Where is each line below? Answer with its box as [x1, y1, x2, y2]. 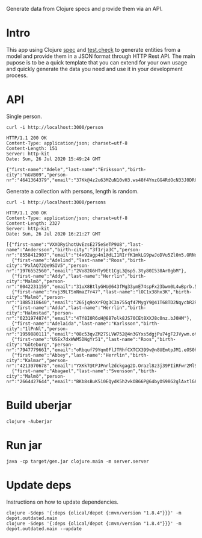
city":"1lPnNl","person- [6, 325, 69, 332]
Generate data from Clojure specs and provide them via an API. [6, 5, 163, 12]
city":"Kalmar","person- [6, 357, 69, 363]
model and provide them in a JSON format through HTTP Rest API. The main [6, 52, 195, 60]
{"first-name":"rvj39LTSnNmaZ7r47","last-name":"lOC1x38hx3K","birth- [11, 289, 192, 295]
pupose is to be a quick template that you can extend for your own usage [6, 58, 188, 66]
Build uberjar [6, 399, 72, 412]
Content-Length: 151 [6, 145, 58, 151]
